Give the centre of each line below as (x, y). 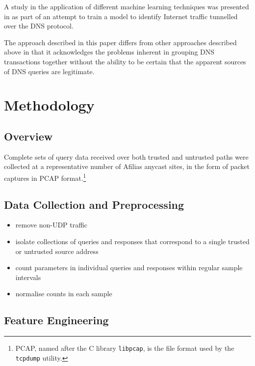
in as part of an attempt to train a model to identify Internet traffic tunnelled (121, 16)
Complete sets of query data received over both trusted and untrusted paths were (126, 156)
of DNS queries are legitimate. (49, 71)
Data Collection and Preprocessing (94, 204)
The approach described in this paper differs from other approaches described (120, 42)
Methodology (49, 105)
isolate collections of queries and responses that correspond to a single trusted (132, 241)
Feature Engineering (56, 320)
